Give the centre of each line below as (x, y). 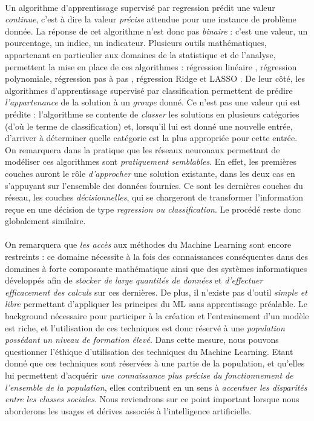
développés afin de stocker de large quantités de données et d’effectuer (134, 280)
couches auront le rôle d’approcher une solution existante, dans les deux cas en (150, 173)
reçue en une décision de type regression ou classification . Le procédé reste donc (153, 209)
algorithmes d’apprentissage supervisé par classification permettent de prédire (149, 90)
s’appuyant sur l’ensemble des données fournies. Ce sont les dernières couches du (154, 185)
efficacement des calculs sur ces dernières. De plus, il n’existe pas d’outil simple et (156, 292)
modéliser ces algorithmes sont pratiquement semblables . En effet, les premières (151, 161)
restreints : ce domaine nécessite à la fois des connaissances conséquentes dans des (157, 257)
